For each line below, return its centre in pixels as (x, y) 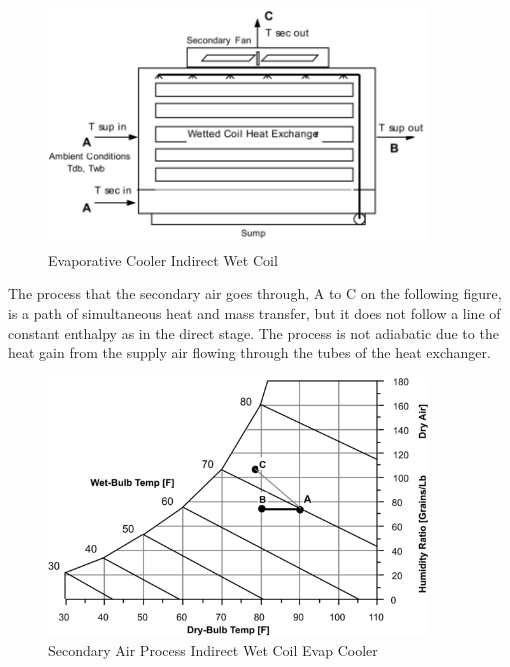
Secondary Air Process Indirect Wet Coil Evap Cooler (213, 650)
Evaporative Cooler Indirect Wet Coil (163, 259)
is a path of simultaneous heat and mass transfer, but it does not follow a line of (254, 312)
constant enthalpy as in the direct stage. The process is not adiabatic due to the (253, 332)
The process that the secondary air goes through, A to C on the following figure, (255, 293)
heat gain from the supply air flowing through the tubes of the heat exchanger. (249, 352)
